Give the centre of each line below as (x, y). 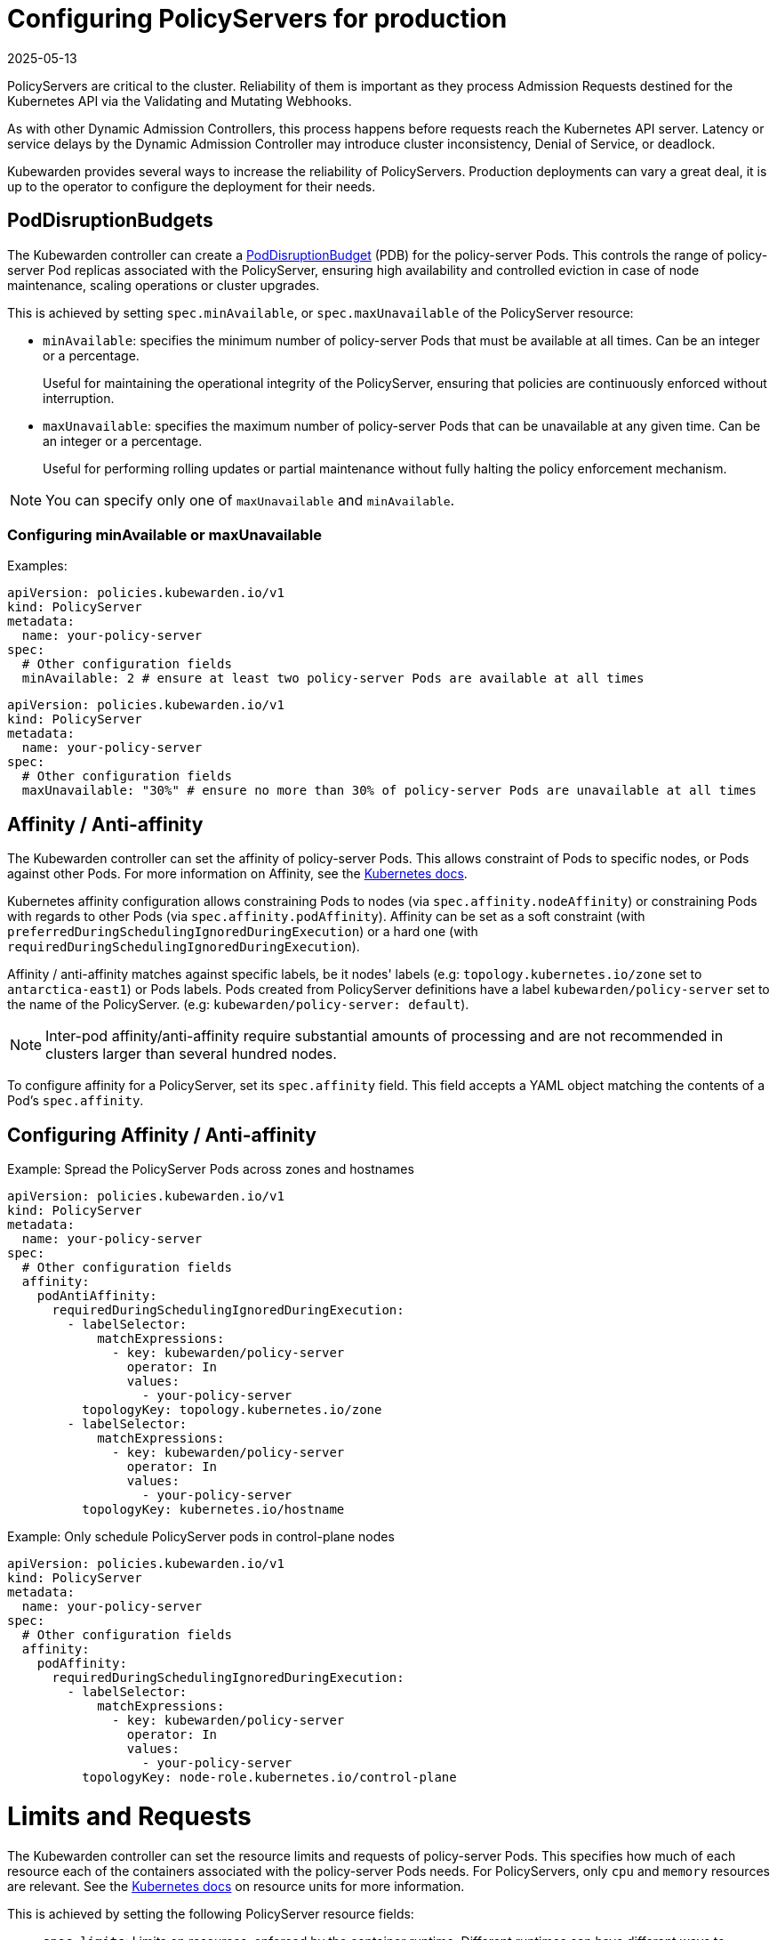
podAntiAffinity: (97, 1296)
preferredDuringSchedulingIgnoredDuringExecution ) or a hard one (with (243, 932)
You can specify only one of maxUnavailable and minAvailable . (250, 500)
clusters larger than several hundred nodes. (191, 1054)
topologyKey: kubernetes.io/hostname (213, 1510)
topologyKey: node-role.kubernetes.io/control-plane (269, 1778)
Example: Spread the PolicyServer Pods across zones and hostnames (211, 1169)
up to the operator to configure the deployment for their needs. (192, 186)
